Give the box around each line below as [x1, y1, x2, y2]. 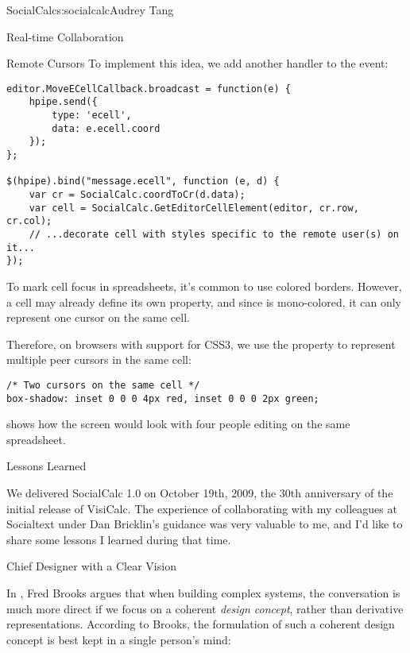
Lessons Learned [6, 458, 87, 474]
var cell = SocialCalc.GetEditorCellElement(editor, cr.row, [29, 202, 359, 214]
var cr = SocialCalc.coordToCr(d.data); [29, 189, 246, 201]
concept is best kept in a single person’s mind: [6, 631, 231, 647]
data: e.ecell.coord [52, 122, 161, 134]
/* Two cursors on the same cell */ [6, 379, 200, 391]
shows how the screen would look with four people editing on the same [6, 415, 350, 432]
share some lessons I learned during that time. [6, 531, 231, 547]
